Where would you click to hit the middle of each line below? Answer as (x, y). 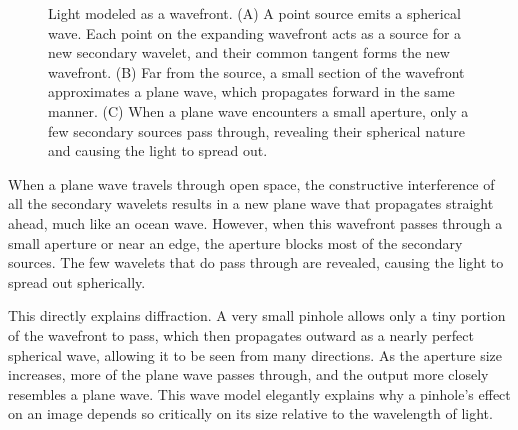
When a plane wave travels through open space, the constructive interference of (251, 183)
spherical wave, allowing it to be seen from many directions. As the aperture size (255, 354)
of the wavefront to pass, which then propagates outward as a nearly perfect (241, 334)
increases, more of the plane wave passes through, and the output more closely (248, 374)
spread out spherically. (77, 281)
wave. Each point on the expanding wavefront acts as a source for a (255, 32)
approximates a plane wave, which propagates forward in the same (251, 91)
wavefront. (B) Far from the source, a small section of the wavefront (256, 71)
